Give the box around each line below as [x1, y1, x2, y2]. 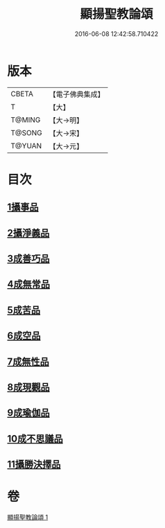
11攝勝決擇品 [7, 459, 61, 470]
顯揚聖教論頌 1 [7, 513, 49, 522]
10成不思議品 [7, 432, 64, 444]
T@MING [10, 115, 41, 125]
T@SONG [10, 127, 43, 137]
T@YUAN [10, 141, 42, 150]
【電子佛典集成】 [49, 89, 105, 99]
